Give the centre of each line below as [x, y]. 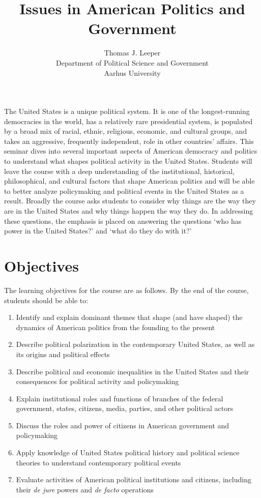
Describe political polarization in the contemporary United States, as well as [135, 344]
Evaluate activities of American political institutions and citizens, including [134, 479]
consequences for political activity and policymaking [97, 381]
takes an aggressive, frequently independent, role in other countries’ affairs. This [129, 141]
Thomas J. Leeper [132, 53]
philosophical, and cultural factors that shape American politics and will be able [129, 181]
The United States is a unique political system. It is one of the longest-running [127, 111]
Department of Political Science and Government [132, 62]
